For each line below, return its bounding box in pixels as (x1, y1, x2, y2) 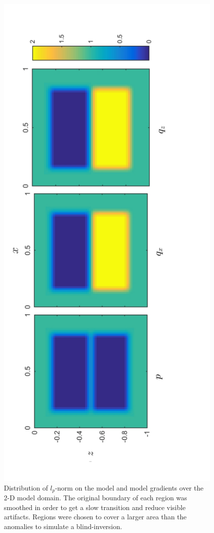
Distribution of (4, 482, 48, 492)
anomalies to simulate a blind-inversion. (4, 521, 122, 531)
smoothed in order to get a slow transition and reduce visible (4, 502, 186, 512)
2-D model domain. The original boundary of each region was (4, 492, 187, 502)
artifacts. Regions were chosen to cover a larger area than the (4, 512, 187, 522)
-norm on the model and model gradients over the (55, 482, 204, 492)
